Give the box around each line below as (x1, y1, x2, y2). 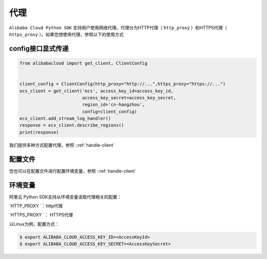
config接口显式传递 (9, 44, 69, 53)
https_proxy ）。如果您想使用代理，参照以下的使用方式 (9, 31, 124, 37)
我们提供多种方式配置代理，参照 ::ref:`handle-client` (9, 142, 115, 148)
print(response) (19, 129, 59, 135)
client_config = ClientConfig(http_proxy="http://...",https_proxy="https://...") (19, 81, 226, 87)
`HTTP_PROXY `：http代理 (9, 203, 63, 209)
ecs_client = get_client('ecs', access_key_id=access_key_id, (19, 88, 174, 94)
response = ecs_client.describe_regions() (19, 122, 124, 128)
